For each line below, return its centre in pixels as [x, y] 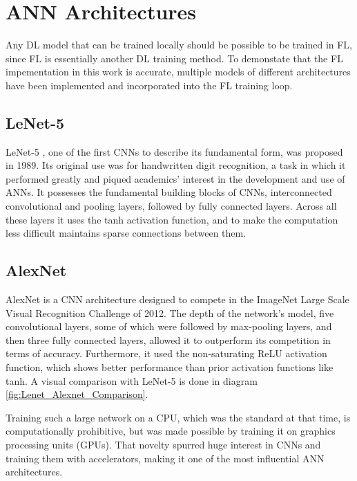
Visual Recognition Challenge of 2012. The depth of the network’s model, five [170, 312]
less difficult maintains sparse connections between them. [126, 233]
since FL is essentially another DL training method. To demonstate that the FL [174, 58]
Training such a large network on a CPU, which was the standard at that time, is [178, 417]
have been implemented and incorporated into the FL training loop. [149, 85]
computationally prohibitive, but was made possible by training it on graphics [171, 431]
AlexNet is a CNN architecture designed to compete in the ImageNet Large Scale [177, 299]
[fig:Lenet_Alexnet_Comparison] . [77, 394]
